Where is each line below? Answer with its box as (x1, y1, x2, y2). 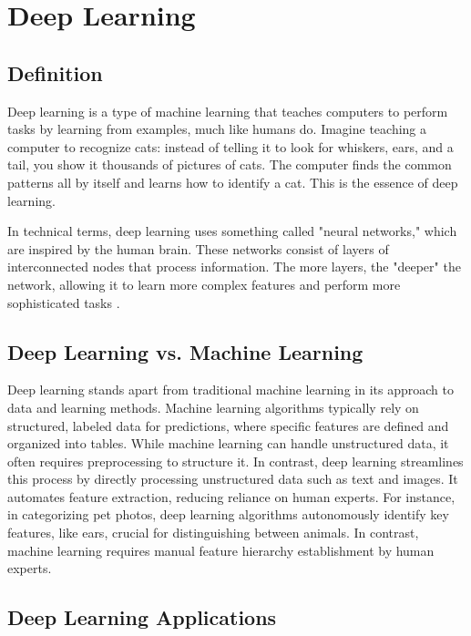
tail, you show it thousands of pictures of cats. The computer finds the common (7, 155, 452, 174)
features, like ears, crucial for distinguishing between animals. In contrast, (7, 523, 419, 542)
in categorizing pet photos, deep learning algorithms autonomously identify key (7, 505, 449, 524)
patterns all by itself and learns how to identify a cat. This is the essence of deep (7, 172, 458, 191)
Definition (7, 58, 103, 87)
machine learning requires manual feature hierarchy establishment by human (7, 540, 435, 559)
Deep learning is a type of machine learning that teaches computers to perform (7, 101, 448, 120)
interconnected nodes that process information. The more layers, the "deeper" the (7, 257, 461, 276)
